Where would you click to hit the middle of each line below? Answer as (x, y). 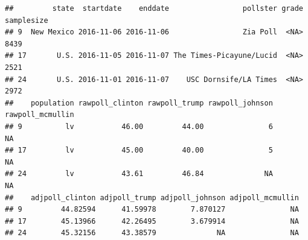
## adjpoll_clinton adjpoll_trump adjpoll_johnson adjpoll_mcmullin (152, 197)
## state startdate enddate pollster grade (154, 8)
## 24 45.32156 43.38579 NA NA (152, 233)
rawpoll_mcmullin (40, 115)
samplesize (27, 20)
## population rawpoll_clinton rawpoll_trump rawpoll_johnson (139, 103)
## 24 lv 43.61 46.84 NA (139, 174)
